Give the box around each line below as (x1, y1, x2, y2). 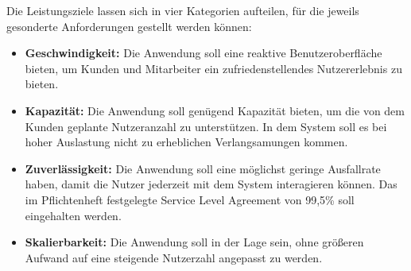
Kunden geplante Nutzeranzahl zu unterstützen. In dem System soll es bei (25, 118, 387, 134)
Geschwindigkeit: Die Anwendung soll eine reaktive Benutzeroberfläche (25, 45, 382, 61)
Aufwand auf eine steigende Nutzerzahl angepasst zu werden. (25, 249, 323, 265)
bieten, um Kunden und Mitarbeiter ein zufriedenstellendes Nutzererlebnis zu (25, 60, 402, 76)
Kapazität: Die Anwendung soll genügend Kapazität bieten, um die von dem (25, 102, 405, 118)
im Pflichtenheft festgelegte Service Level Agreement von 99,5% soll (25, 191, 355, 207)
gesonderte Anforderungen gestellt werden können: (6, 17, 252, 34)
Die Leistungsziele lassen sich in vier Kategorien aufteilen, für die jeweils (6, 2, 359, 18)
